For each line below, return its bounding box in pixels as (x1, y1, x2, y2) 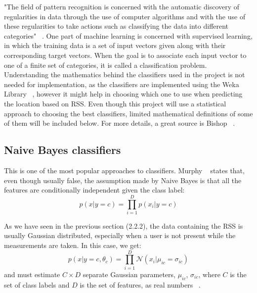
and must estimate (4, 269, 60, 279)
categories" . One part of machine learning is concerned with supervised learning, (4, 30, 253, 41)
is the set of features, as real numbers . (80, 279, 201, 290)
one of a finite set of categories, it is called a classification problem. (4, 59, 207, 70)
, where (198, 269, 220, 279)
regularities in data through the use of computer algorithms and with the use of (4, 11, 246, 21)
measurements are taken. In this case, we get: (4, 240, 141, 250)
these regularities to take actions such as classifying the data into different (4, 21, 229, 31)
